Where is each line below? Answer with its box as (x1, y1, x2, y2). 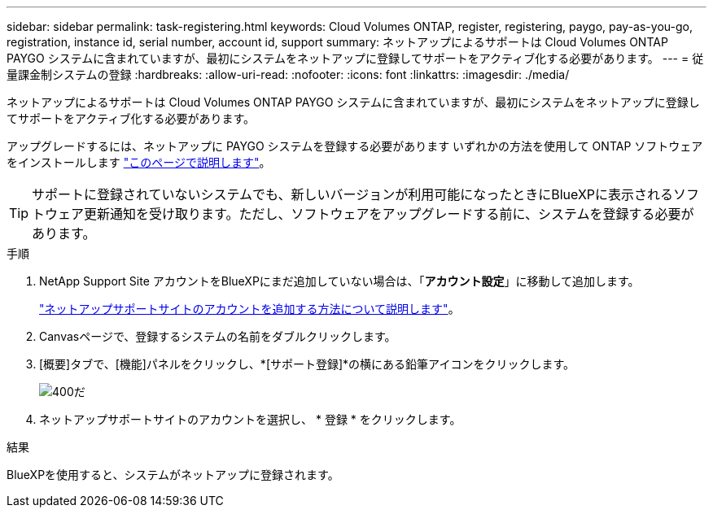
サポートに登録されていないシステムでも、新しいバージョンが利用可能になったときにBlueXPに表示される (32, 186, 674, 203)
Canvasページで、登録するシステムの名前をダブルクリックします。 (39, 329, 396, 343)
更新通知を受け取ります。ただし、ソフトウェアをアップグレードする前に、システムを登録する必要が (84, 206, 694, 222)
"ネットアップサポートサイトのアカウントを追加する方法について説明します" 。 (39, 302, 460, 316)
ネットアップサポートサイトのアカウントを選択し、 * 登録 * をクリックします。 (39, 412, 461, 426)
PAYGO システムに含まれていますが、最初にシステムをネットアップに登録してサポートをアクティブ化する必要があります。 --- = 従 (7, 51, 704, 65)
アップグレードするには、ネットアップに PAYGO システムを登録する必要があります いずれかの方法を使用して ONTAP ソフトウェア (7, 139, 703, 153)
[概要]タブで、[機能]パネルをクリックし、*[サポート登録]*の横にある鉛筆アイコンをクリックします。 (39, 357, 575, 371)
